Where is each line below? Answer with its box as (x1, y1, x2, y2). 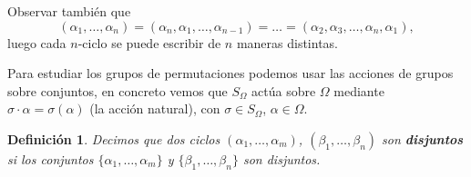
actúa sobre (251, 81, 316, 100)
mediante (333, 81, 384, 100)
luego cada (7, 33, 67, 52)
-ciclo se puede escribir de (77, 33, 221, 52)
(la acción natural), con (89, 99, 220, 118)
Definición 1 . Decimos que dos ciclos (7, 129, 220, 148)
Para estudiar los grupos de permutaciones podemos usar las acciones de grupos (7, 64, 454, 83)
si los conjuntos (7, 149, 94, 168)
